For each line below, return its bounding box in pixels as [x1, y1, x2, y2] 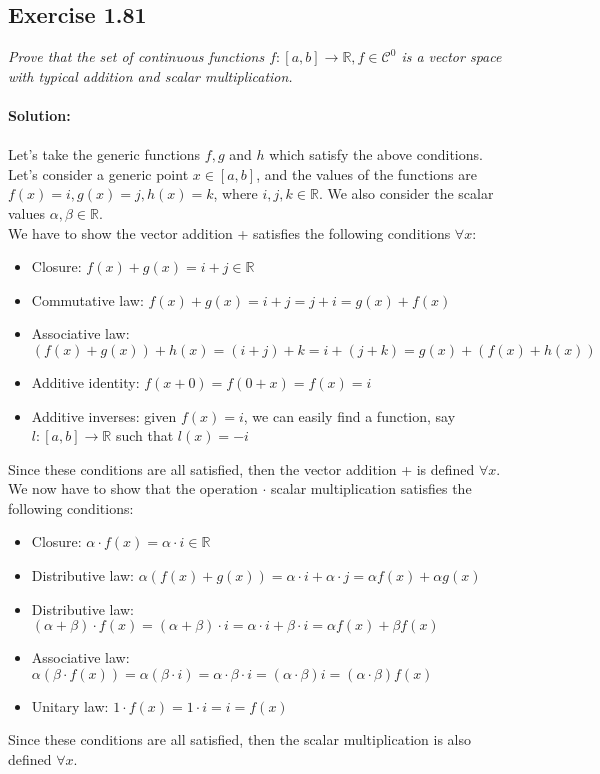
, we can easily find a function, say [243, 405, 456, 426]
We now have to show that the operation [8, 478, 258, 499]
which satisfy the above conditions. [269, 144, 483, 165]
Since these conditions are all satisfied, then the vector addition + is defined [8, 458, 475, 479]
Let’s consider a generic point [8, 163, 189, 184]
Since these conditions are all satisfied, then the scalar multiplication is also [8, 729, 471, 750]
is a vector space [401, 46, 502, 67]
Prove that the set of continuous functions [8, 46, 265, 67]
